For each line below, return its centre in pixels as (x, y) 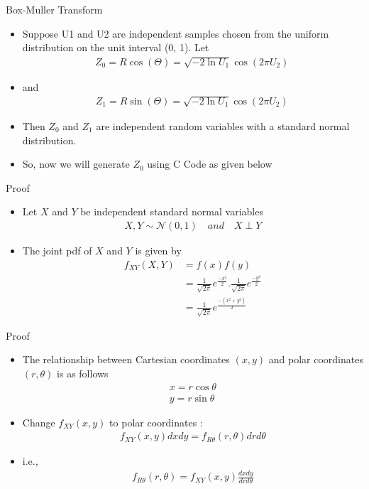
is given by (158, 250)
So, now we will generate (76, 164)
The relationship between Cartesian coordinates (126, 359)
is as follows (83, 373)
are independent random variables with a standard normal (223, 126)
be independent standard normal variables (172, 211)
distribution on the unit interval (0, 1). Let (116, 47)
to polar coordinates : (156, 422)
